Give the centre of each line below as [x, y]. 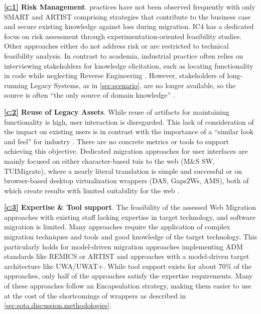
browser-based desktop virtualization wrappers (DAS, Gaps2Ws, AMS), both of [126, 181]
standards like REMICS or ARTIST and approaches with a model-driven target [127, 256]
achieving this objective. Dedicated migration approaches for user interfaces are [126, 151]
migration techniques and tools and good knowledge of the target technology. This [130, 237]
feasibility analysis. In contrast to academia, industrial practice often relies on [124, 55]
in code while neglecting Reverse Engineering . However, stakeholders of [114, 75]
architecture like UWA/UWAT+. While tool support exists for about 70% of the [128, 266]
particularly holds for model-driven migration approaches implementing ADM [123, 246]
